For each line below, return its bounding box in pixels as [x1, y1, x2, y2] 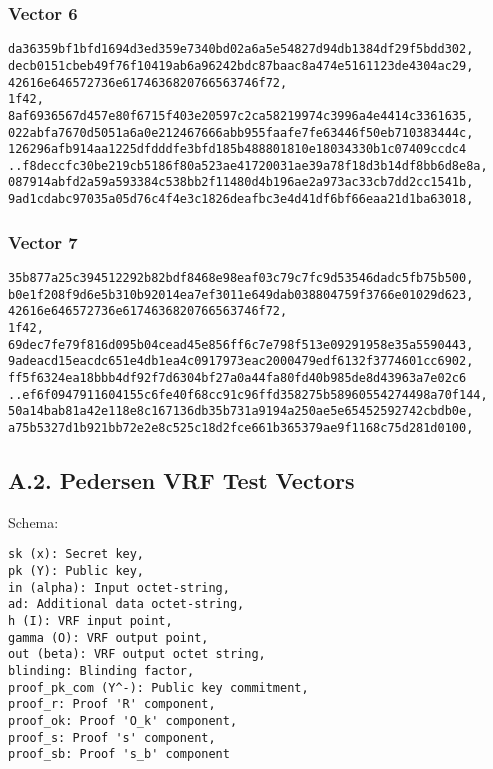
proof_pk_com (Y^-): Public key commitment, [8, 680, 309, 695]
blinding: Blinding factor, [8, 663, 195, 678]
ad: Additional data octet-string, [8, 597, 245, 612]
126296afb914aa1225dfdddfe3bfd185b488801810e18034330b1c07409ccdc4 [8, 142, 467, 157]
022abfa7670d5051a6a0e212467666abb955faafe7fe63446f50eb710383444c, [8, 125, 474, 140]
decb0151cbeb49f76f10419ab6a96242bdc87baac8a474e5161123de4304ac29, [8, 58, 474, 73]
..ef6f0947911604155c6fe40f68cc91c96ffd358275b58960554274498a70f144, [8, 387, 488, 402]
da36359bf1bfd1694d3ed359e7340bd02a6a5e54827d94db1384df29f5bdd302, [8, 42, 474, 57]
